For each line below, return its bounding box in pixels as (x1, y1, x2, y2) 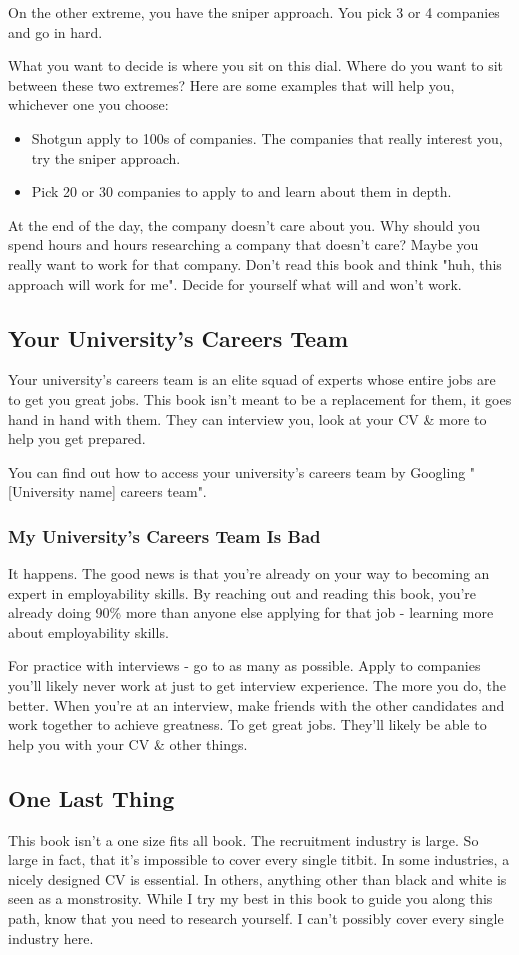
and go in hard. (8, 21, 103, 42)
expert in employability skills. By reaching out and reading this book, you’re (8, 582, 477, 603)
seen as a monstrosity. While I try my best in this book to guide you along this (8, 888, 493, 909)
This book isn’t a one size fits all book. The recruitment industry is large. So (8, 829, 479, 850)
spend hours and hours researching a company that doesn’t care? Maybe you (8, 234, 479, 255)
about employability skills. (8, 621, 169, 642)
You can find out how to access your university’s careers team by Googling (8, 461, 466, 482)
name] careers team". (79, 481, 207, 502)
